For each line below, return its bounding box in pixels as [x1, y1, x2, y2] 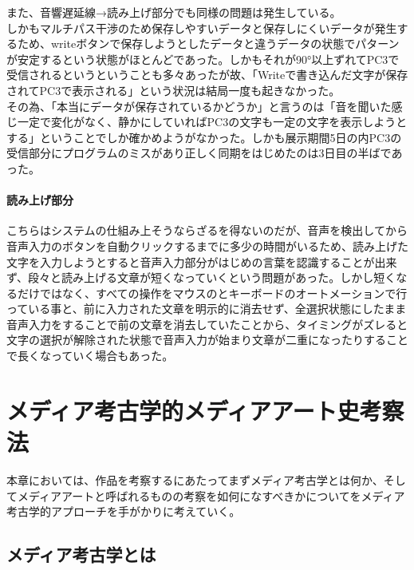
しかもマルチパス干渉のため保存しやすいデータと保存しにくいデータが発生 [6, 19, 397, 36]
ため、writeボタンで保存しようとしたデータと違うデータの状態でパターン [17, 35, 400, 52]
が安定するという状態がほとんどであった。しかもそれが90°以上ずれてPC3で [6, 50, 400, 67]
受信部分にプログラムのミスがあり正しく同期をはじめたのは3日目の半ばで [6, 144, 392, 161]
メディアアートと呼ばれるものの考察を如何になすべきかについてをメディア [17, 487, 405, 504]
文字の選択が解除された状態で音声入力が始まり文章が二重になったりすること [6, 331, 408, 348]
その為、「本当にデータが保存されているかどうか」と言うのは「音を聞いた [6, 97, 392, 114]
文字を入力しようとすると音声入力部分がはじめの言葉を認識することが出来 [6, 253, 397, 270]
